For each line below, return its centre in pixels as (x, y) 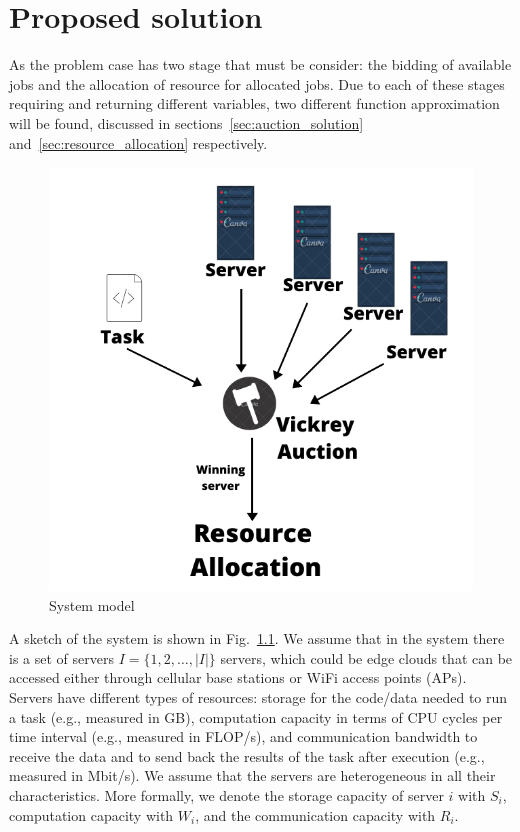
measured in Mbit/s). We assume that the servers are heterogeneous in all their (252, 775)
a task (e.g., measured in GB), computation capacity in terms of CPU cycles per (256, 716)
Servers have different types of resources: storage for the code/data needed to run (258, 697)
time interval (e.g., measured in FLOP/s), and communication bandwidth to (243, 736)
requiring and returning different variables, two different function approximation (254, 103)
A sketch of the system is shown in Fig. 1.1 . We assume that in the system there (257, 638)
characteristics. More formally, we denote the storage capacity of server (226, 795)
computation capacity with (91, 814)
